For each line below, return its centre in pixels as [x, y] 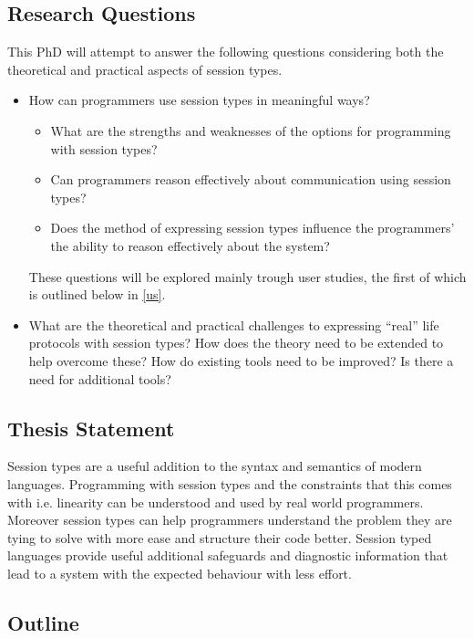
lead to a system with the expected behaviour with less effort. [180, 573]
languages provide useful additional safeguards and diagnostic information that [228, 555]
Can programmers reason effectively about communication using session [251, 179]
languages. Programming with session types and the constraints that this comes [230, 483]
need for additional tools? [100, 378]
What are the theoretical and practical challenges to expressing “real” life [234, 324]
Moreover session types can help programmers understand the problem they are [230, 520]
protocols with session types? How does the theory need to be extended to [236, 343]
